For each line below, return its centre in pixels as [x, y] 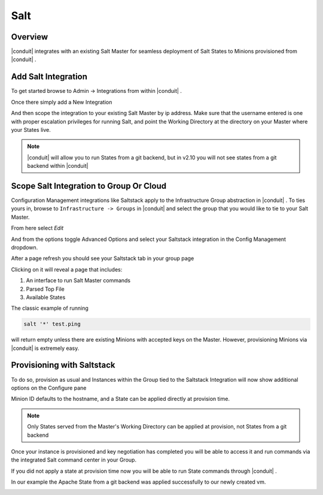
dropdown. [25, 247]
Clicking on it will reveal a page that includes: [67, 269]
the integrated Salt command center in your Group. [74, 460]
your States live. [31, 129]
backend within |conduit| [58, 166]
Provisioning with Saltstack [63, 365]
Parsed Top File [45, 289]
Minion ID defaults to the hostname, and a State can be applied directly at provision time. [121, 399]
